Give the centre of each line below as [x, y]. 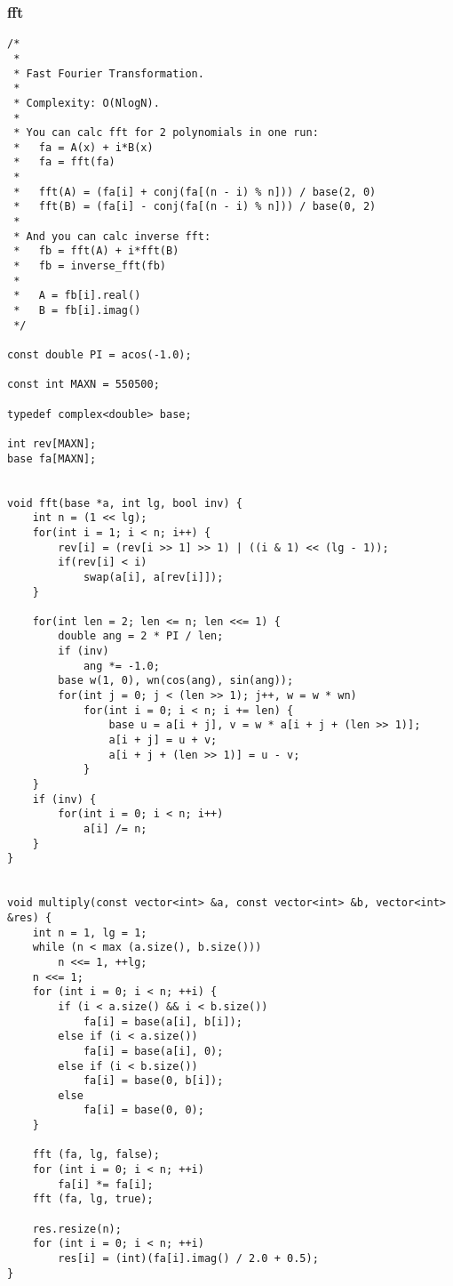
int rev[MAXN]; [52, 443]
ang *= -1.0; [121, 666]
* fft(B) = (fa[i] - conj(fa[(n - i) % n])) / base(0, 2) [195, 207]
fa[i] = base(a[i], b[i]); [163, 1021]
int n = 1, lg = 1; [90, 932]
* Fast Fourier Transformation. [109, 73]
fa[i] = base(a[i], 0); [153, 1051]
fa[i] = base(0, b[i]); [153, 1081]
